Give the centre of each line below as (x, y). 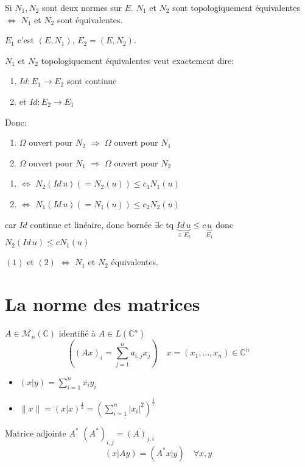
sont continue (92, 81)
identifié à (77, 333)
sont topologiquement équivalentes (236, 7)
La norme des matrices (103, 304)
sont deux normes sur (82, 7)
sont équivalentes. (90, 19)
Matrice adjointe (36, 433)
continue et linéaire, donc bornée (91, 224)
